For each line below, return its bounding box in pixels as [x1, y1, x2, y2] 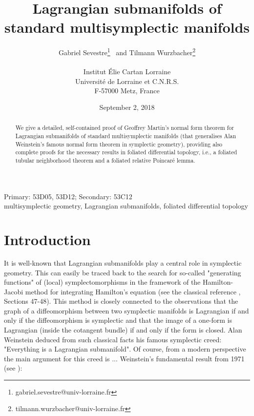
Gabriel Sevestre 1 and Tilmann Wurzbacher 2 [59, 46, 195, 57]
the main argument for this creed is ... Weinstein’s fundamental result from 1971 [4, 353, 245, 363]
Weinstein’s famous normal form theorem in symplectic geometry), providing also [15, 140, 223, 148]
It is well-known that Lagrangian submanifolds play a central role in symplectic [4, 257, 242, 268]
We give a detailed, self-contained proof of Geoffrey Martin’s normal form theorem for [15, 124, 234, 132]
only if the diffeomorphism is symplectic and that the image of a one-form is [4, 315, 233, 325]
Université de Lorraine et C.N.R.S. [75, 76, 179, 86]
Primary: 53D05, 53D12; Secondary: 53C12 [4, 191, 132, 201]
